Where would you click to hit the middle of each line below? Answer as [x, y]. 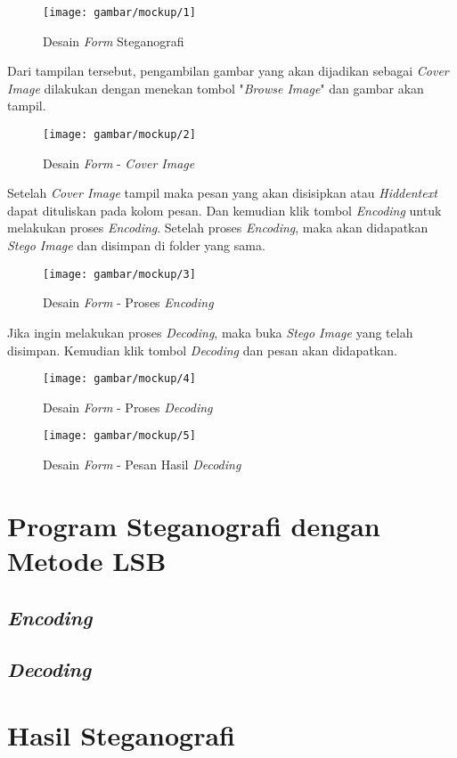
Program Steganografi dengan [194, 525]
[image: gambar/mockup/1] [119, 12]
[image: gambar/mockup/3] [119, 274]
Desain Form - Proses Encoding [128, 302]
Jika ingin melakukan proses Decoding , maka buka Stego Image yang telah [210, 332]
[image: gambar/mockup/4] [119, 379]
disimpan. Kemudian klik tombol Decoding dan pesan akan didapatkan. [202, 350]
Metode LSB [87, 560]
